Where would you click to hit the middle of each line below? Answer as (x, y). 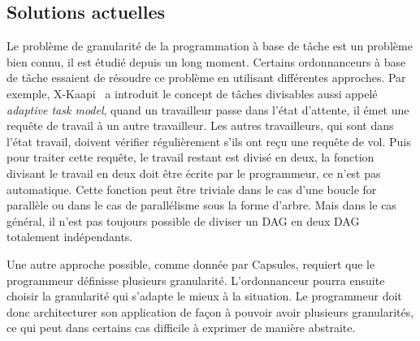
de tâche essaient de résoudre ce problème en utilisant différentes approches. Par (206, 78)
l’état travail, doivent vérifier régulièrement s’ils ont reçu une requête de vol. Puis (209, 141)
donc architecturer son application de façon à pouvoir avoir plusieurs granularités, (210, 311)
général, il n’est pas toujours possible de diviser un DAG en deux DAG (183, 220)
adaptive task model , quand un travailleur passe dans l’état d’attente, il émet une (208, 109)
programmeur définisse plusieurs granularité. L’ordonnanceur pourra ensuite (196, 280)
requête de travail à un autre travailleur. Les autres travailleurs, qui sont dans (200, 125)
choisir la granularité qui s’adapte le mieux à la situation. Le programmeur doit (204, 296)
